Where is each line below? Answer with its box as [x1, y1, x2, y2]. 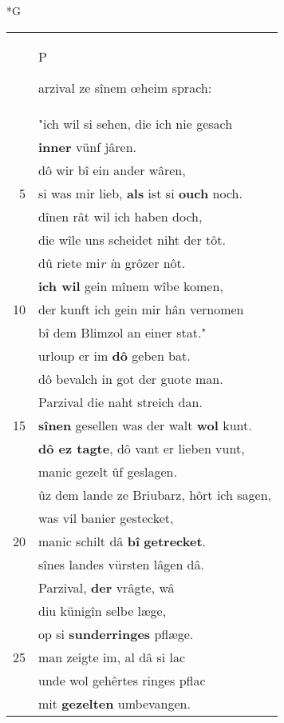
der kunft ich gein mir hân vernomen [38, 299, 244, 318]
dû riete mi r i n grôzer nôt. [38, 253, 186, 272]
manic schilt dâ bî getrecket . [38, 531, 207, 550]
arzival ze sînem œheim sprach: [38, 78, 212, 97]
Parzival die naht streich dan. [38, 392, 203, 411]
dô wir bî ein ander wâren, [38, 160, 186, 179]
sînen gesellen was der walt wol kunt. [38, 415, 252, 434]
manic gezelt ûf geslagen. [38, 461, 177, 481]
